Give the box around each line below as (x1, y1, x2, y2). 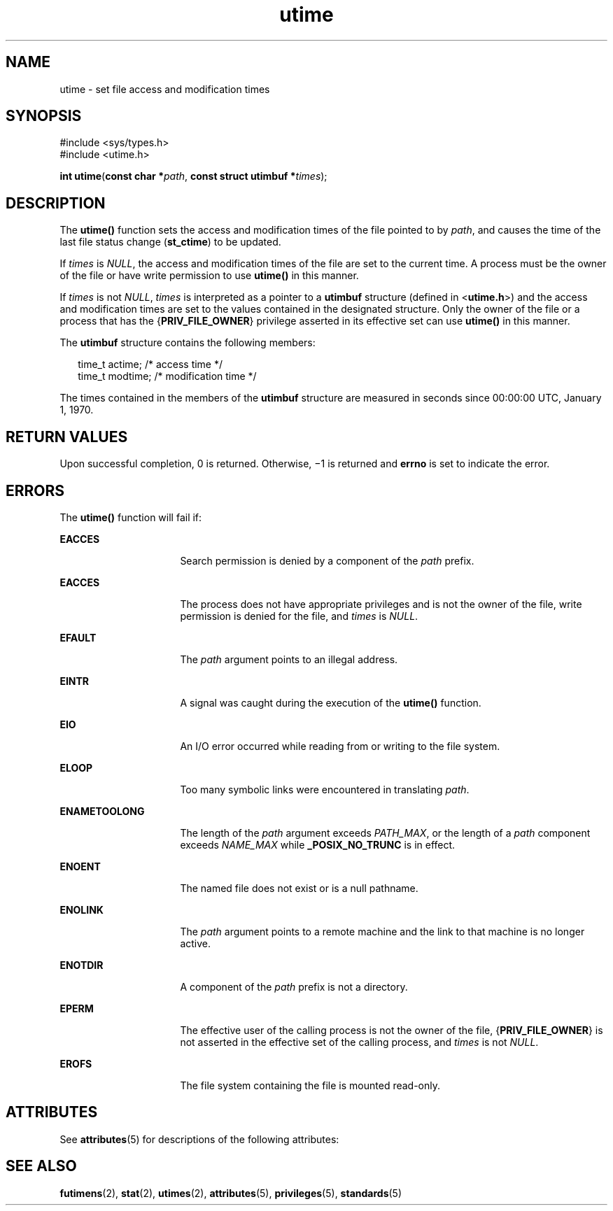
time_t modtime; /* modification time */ (78, 370, 257, 383)
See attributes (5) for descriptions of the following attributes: (59, 1133, 339, 1145)
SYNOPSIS (6, 107, 82, 125)
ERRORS (6, 481, 65, 500)
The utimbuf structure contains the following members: (59, 337, 316, 349)
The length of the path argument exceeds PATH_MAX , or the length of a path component (180, 826, 591, 839)
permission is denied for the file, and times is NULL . (180, 609, 418, 622)
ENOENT (59, 860, 101, 872)
